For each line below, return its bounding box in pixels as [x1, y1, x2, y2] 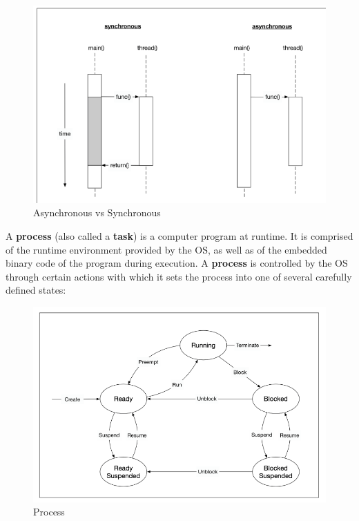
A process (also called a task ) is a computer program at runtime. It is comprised [6, 228, 353, 243]
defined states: [6, 283, 66, 297]
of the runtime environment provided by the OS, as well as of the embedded [6, 242, 327, 256]
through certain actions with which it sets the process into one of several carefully [6, 269, 352, 283]
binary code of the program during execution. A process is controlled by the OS [6, 256, 348, 270]
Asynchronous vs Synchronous [33, 205, 161, 220]
